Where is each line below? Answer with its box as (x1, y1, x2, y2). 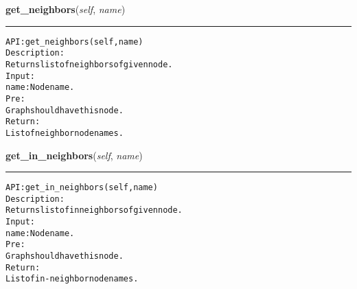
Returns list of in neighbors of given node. (5, 205, 183, 216)
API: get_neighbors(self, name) (5, 36, 143, 47)
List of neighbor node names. (5, 128, 124, 138)
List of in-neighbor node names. (5, 274, 139, 284)
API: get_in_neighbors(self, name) (5, 183, 158, 193)
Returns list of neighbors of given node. (5, 59, 173, 69)
